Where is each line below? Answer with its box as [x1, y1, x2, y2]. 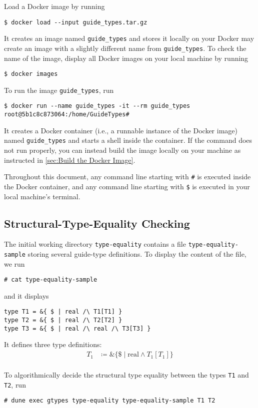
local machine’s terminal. [4, 191, 80, 201]
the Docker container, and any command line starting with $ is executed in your [4, 181, 250, 191]
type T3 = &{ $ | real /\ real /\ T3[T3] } [4, 325, 151, 332]
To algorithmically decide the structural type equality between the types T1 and [4, 370, 249, 380]
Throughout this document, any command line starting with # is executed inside [4, 171, 251, 182]
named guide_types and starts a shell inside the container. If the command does [4, 135, 252, 145]
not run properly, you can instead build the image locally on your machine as [4, 145, 241, 155]
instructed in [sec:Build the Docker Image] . [4, 154, 135, 165]
